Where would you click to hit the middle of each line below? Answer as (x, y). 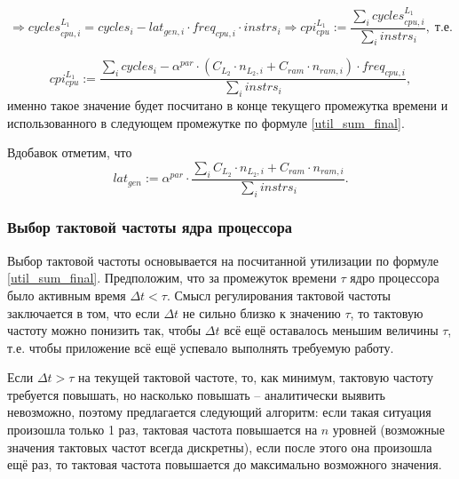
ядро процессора (395, 278)
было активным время (67, 295)
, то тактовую (387, 312)
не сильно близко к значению (261, 312)
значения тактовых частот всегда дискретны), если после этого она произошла (220, 447)
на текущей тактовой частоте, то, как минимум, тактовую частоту (256, 377)
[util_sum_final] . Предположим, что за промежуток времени (172, 278)
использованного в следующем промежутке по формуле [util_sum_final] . (206, 122)
